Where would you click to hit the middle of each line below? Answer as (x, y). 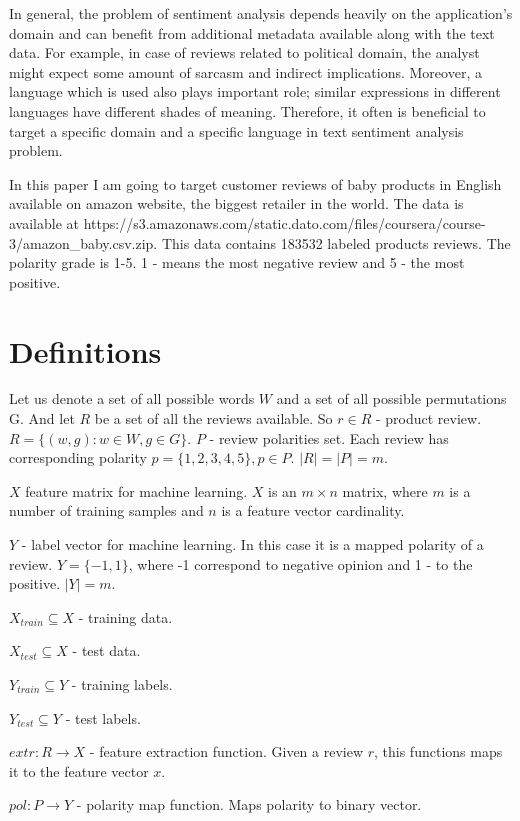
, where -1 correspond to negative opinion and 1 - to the (300, 563)
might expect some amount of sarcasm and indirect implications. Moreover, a (245, 71)
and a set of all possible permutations (391, 398)
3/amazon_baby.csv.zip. (83, 242)
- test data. (106, 650)
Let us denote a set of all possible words (132, 398)
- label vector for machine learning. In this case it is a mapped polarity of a (252, 544)
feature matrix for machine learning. (136, 490)
